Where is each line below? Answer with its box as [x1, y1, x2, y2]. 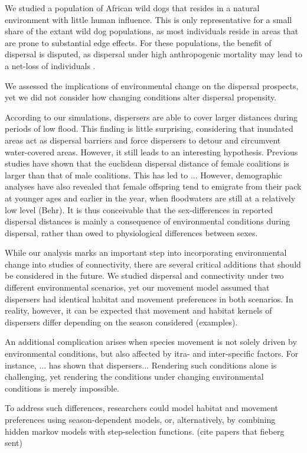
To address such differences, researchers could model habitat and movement [5, 402, 278, 414]
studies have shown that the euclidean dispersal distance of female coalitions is [5, 157, 289, 170]
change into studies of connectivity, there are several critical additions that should [5, 258, 301, 270]
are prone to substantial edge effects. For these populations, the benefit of [5, 36, 272, 48]
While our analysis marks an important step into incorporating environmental [5, 246, 287, 259]
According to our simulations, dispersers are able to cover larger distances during [5, 110, 298, 123]
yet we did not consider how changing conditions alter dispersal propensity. [5, 91, 277, 103]
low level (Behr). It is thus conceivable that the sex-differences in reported [5, 203, 273, 216]
